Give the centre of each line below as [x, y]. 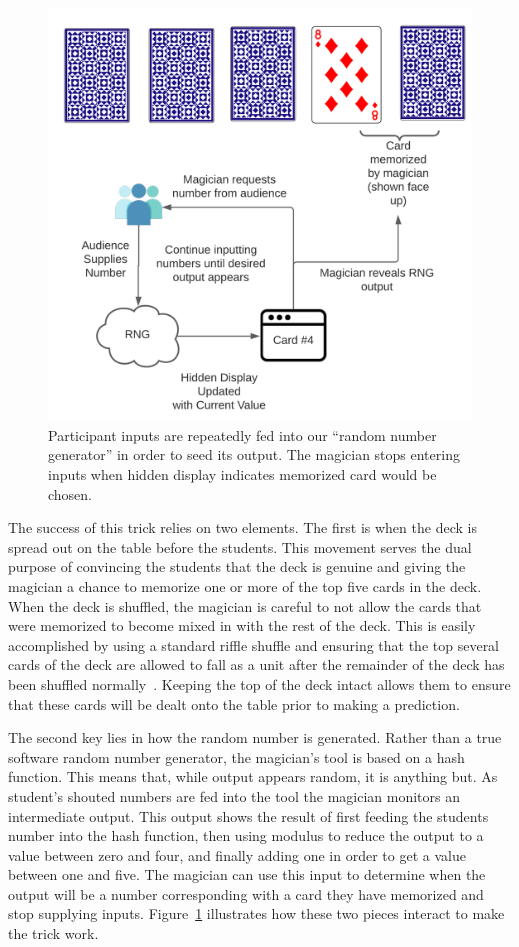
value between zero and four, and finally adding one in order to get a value [237, 854]
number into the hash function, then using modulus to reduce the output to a [246, 835]
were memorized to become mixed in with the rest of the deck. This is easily [242, 625]
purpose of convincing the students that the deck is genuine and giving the [237, 566]
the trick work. [53, 933]
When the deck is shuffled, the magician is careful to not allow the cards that [245, 605]
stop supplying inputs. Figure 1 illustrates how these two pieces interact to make [256, 913]
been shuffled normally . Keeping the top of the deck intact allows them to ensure [259, 683]
